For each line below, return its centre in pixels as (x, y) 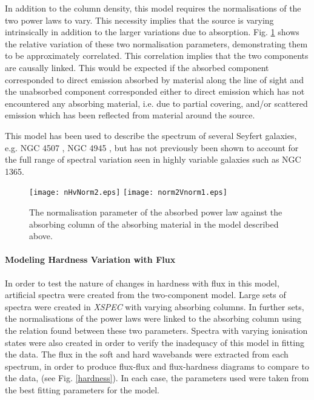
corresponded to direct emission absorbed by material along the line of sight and (154, 79)
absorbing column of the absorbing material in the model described (154, 224)
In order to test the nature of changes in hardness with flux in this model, (142, 283)
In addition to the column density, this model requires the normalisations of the (153, 8)
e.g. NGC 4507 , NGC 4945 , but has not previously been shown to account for (152, 147)
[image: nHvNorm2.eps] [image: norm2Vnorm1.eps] (128, 193)
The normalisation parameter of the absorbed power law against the (156, 212)
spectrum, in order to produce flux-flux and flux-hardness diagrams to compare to (157, 366)
